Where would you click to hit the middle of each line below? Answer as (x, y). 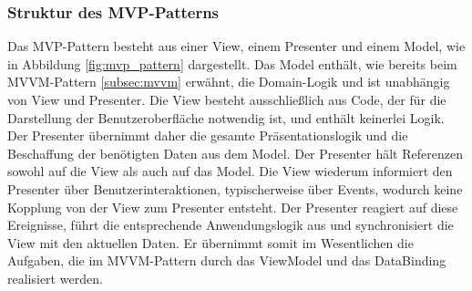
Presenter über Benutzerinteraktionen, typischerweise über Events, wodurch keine (235, 188)
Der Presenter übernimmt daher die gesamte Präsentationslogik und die (208, 135)
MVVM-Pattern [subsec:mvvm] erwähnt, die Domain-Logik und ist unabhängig (229, 82)
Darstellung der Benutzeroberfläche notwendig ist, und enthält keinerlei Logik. (226, 117)
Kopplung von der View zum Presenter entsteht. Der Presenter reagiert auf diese (233, 207)
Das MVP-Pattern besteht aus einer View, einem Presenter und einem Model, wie (236, 46)
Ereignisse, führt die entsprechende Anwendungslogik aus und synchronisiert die (231, 225)
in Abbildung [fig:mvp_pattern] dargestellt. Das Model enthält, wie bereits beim (232, 63)
